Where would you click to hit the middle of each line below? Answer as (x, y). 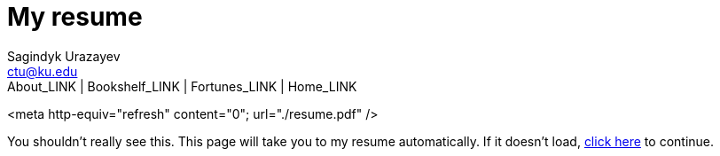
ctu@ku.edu (43, 71)
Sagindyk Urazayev (64, 56)
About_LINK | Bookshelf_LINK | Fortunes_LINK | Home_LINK (182, 86)
